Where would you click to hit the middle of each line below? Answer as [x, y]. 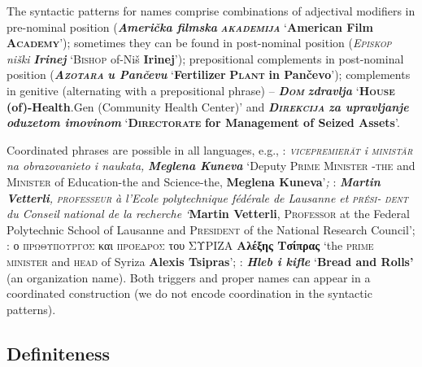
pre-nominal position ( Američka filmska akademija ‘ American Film [190, 26]
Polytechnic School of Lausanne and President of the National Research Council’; [211, 229]
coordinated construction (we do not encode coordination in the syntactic [189, 293]
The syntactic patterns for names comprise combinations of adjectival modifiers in [211, 11]
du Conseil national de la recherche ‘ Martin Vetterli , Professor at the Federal [208, 214]
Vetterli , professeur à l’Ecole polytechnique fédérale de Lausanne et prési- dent [208, 197]
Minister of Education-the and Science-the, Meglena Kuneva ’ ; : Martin [194, 181]
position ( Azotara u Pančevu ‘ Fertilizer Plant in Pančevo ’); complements [209, 74]
